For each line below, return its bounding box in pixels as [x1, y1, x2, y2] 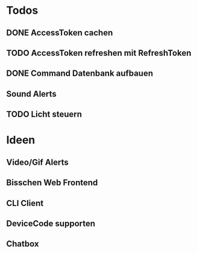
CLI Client [6, 198, 44, 208]
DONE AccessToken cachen [6, 28, 113, 38]
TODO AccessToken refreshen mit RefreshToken [6, 47, 192, 58]
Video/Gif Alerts [6, 157, 69, 167]
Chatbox [6, 239, 39, 249]
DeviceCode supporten [6, 218, 95, 228]
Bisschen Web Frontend [6, 178, 98, 188]
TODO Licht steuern [6, 109, 83, 120]
